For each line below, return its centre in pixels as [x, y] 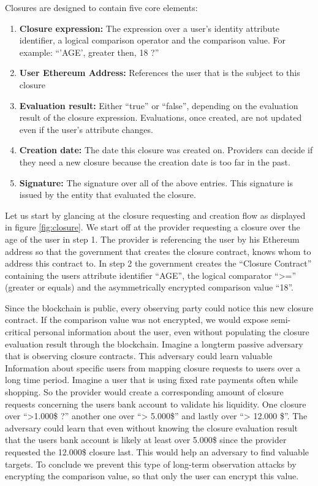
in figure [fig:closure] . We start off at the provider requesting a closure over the [153, 227]
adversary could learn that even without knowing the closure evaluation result [152, 427]
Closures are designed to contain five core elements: [101, 7]
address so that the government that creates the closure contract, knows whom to [158, 251]
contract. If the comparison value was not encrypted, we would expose [137, 320]
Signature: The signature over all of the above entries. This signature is [156, 182]
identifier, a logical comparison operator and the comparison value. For [153, 40]
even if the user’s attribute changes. [86, 129]
